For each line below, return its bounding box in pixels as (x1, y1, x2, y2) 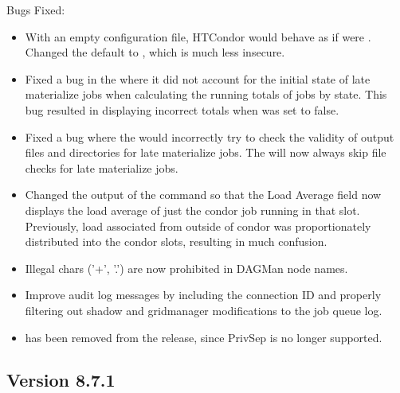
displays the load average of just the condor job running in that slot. (25, 201, 360, 218)
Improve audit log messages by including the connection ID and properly (25, 286, 382, 303)
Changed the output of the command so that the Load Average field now (25, 186, 382, 203)
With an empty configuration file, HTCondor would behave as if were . (25, 28, 371, 45)
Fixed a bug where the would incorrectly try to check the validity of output (25, 128, 394, 145)
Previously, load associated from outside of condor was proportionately (25, 217, 371, 234)
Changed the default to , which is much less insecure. (25, 44, 285, 60)
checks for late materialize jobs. (25, 159, 178, 176)
